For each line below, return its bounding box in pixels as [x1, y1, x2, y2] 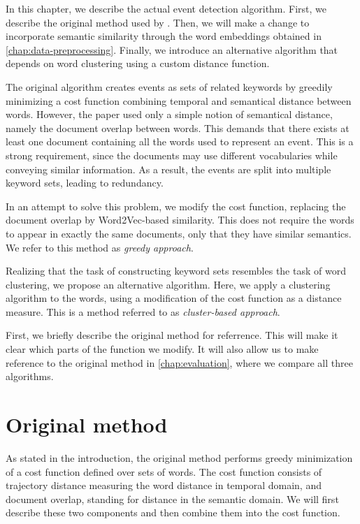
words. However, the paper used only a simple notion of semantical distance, [6, 107, 333, 122]
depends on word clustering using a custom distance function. [6, 56, 270, 71]
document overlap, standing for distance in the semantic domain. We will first [6, 491, 339, 506]
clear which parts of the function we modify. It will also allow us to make [6, 342, 319, 356]
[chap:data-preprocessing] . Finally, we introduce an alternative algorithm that [6, 42, 338, 57]
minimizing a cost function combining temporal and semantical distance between [6, 93, 352, 108]
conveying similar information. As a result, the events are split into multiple [6, 161, 331, 176]
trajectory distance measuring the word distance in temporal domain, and [6, 478, 322, 493]
